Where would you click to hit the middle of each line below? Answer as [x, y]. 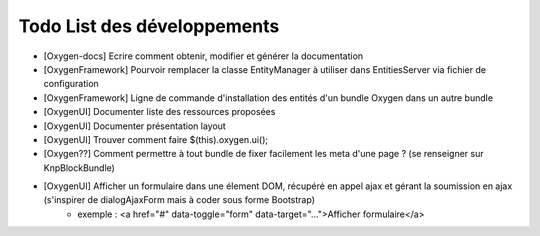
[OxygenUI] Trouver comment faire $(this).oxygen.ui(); [156, 139]
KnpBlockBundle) [79, 167]
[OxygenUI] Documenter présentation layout [135, 126]
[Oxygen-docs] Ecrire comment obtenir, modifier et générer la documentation [203, 56]
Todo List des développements [149, 26]
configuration [71, 84]
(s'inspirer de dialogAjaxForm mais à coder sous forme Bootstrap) [179, 200]
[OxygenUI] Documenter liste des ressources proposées [159, 112]
